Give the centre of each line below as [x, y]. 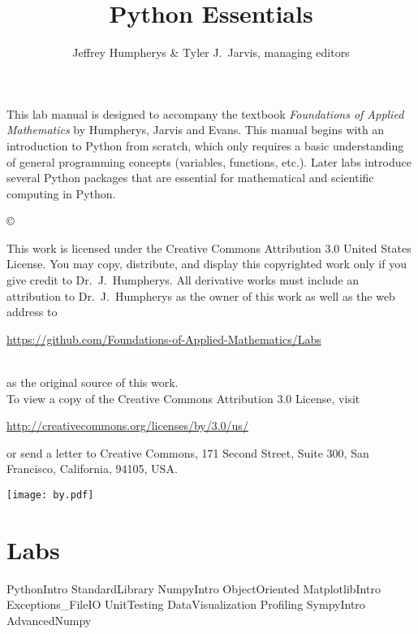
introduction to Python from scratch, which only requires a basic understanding [205, 145]
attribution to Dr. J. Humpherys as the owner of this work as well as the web [201, 295]
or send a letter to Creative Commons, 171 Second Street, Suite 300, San [188, 452]
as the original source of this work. [93, 382]
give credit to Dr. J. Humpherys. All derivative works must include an [183, 280]
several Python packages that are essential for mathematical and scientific [190, 178]
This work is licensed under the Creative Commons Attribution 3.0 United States [209, 248]
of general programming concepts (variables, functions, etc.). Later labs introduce [209, 161]
